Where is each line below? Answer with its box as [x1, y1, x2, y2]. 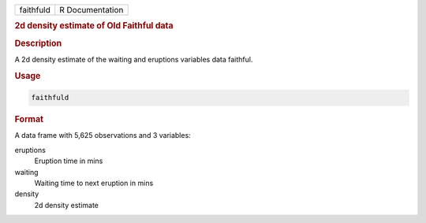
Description [14, 38, 62, 49]
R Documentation [59, 5, 124, 15]
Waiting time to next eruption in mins [34, 178, 154, 188]
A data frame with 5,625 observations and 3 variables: [14, 131, 191, 140]
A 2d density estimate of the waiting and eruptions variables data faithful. [14, 54, 253, 64]
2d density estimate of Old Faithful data [14, 20, 174, 32]
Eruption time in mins [34, 156, 103, 165]
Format [14, 114, 43, 125]
